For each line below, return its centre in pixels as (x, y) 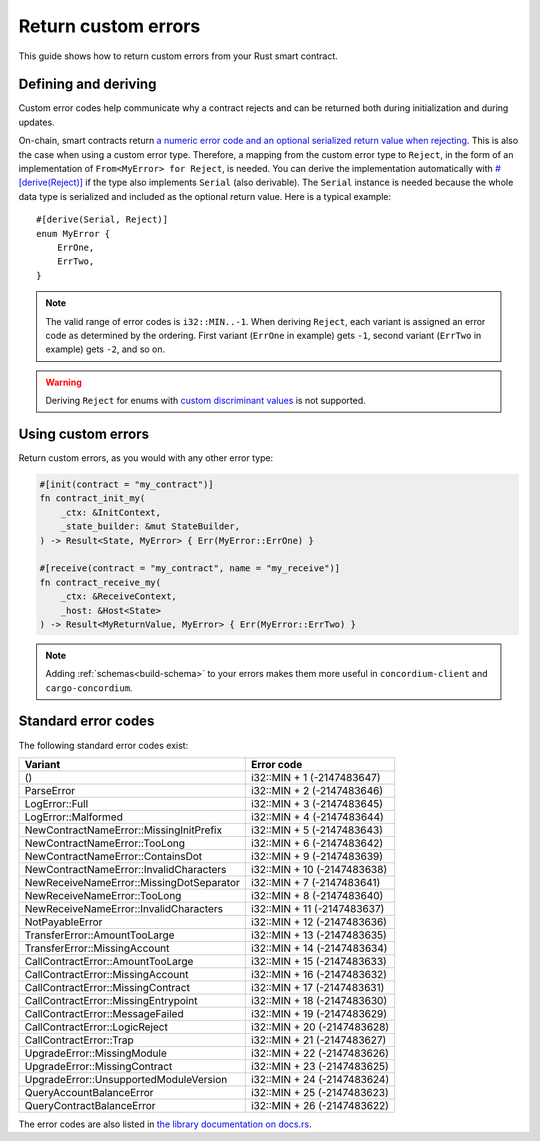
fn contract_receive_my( (100, 582)
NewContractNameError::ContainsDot (113, 856)
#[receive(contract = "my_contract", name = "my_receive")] (190, 568)
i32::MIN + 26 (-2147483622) (320, 1105)
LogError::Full (56, 803)
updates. (36, 122)
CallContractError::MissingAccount (106, 974)
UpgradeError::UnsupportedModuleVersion (126, 1079)
